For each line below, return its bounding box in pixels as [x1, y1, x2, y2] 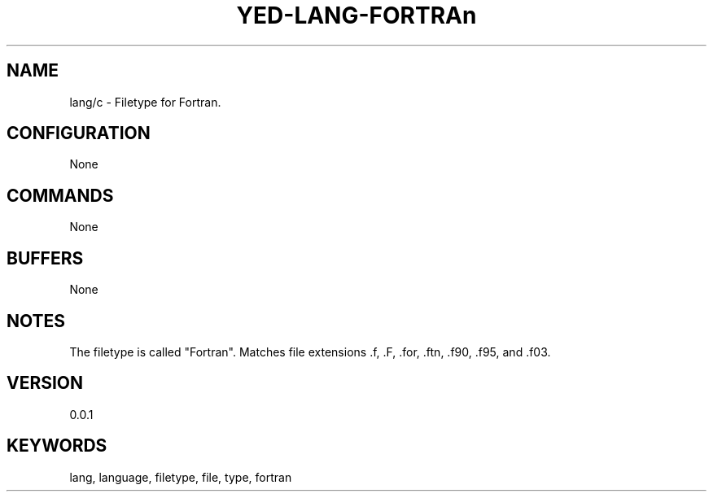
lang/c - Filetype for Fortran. [69, 94, 221, 109]
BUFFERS [7, 247, 84, 269]
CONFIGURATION [7, 123, 151, 144]
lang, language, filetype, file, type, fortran [69, 470, 292, 484]
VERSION [7, 373, 84, 394]
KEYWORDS [7, 435, 107, 456]
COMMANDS [7, 185, 114, 206]
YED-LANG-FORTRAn [236, 2, 477, 29]
